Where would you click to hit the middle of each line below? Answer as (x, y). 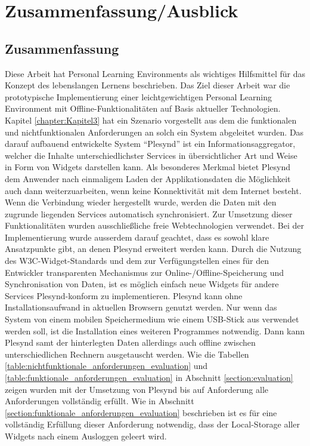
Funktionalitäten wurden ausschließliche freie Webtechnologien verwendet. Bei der (154, 225)
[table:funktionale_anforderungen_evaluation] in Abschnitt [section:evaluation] (149, 378)
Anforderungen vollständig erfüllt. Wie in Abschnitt (100, 401)
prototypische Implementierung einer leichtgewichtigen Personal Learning (138, 96)
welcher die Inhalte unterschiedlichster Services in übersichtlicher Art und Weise (151, 155)
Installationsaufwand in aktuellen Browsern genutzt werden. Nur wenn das (141, 307)
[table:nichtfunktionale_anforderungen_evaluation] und (106, 366)
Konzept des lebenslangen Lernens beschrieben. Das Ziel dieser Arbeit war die (148, 85)
